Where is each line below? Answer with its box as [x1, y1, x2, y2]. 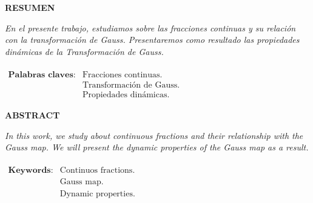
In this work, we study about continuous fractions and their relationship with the [5, 129, 303, 141]
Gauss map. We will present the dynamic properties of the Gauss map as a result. [5, 141, 309, 153]
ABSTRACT [5, 109, 60, 121]
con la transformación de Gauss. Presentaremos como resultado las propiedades [5, 33, 300, 46]
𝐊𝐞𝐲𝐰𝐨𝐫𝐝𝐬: [8, 166, 53, 175]
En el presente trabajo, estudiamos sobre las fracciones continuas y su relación [5, 21, 296, 34]
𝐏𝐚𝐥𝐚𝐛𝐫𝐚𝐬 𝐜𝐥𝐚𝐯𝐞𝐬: [8, 70, 76, 79]
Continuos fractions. [59, 166, 135, 175]
